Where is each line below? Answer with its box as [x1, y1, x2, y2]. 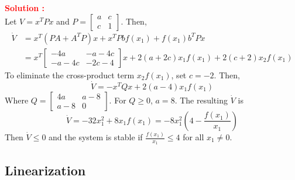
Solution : [5, 2, 44, 13]
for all [183, 131, 204, 143]
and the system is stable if [49, 131, 143, 143]
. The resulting [174, 94, 228, 106]
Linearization [5, 161, 86, 179]
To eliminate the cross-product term [5, 68, 135, 81]
